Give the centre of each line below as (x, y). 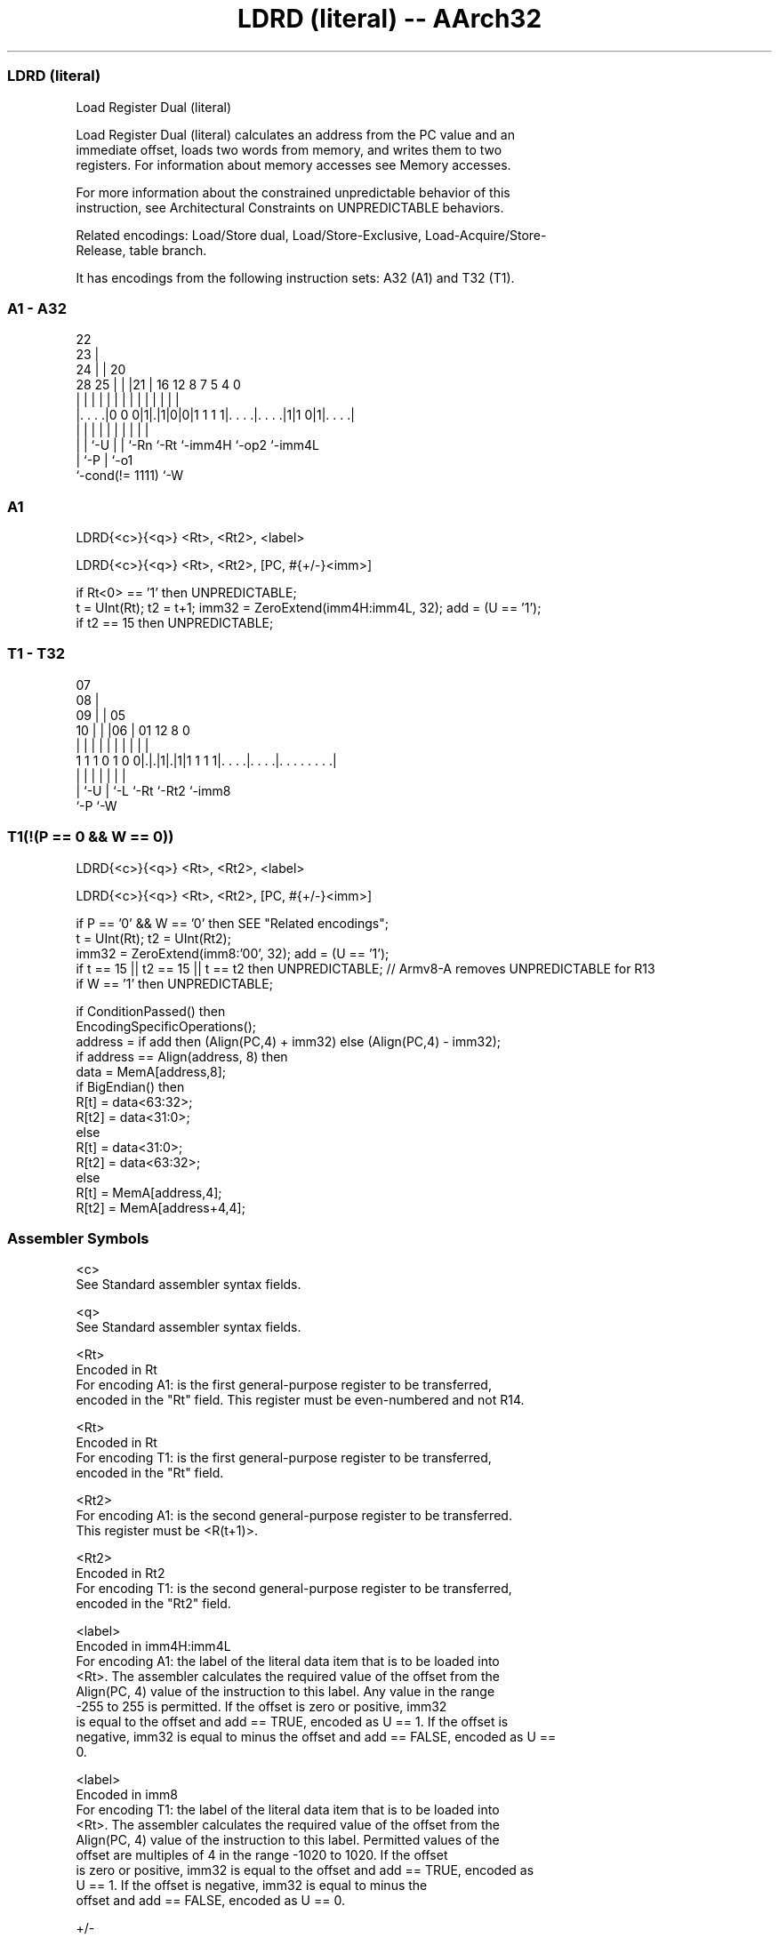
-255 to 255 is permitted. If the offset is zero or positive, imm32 (261, 1707)
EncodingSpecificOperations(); (166, 1026)
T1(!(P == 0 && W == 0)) (91, 837)
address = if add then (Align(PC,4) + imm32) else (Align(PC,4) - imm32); (288, 1041)
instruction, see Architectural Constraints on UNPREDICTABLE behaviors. (290, 207)
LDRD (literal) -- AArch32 (389, 19)
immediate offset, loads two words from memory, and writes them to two (289, 149)
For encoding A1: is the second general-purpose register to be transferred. (294, 1516)
